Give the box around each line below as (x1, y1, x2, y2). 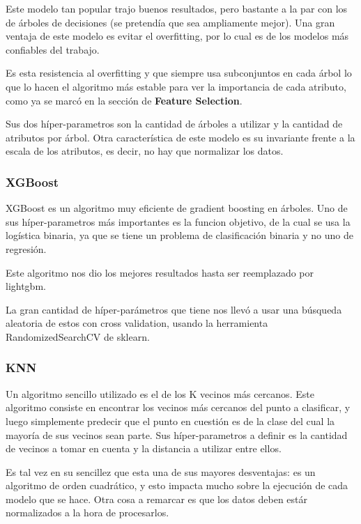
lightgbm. (6, 279, 46, 293)
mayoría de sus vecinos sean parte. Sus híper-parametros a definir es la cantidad (6, 427, 348, 442)
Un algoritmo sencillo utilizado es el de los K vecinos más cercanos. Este (6, 386, 314, 401)
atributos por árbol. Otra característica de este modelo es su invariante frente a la (6, 130, 355, 144)
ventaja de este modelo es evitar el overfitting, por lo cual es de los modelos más (6, 29, 349, 43)
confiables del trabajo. (6, 42, 100, 56)
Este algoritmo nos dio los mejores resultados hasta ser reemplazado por (6, 265, 314, 279)
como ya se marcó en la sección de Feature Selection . (6, 93, 243, 107)
